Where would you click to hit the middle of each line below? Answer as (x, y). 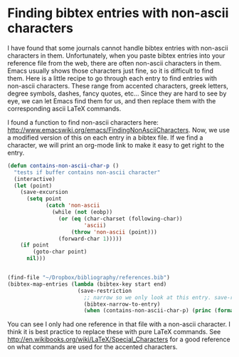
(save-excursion (44, 192)
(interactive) (34, 179)
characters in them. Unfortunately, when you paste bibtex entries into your (116, 56)
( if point (35, 245)
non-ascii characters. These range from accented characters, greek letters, (118, 86)
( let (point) (33, 186)
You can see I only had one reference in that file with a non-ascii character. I (119, 324)
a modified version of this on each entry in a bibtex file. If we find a (105, 138)
